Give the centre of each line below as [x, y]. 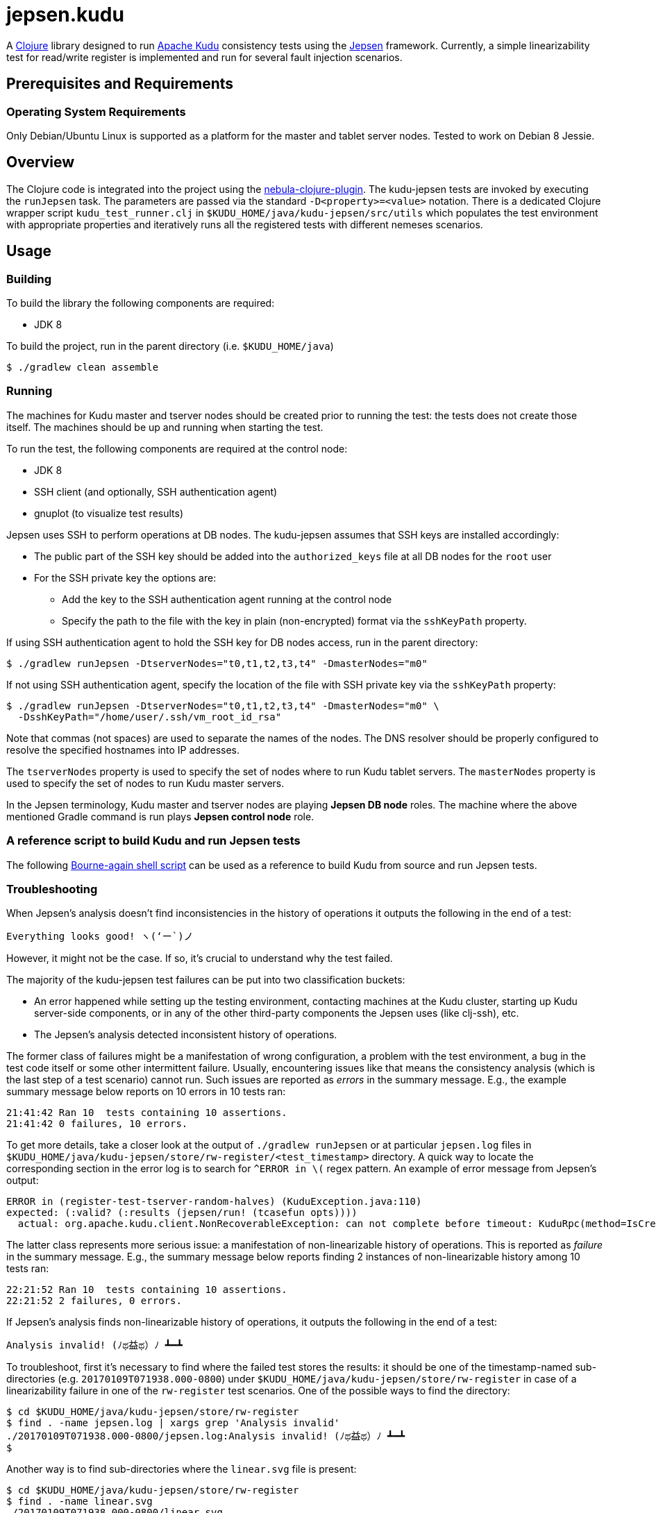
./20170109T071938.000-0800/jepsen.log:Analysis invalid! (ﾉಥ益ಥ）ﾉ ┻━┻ [206, 1436]
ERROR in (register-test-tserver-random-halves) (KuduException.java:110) [214, 1202]
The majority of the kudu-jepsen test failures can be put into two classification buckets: [206, 980]
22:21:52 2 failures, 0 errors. [94, 1301]
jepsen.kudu [65, 15]
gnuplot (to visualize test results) [109, 513]
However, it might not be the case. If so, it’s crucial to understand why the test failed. [200, 958]
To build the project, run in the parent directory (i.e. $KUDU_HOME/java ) [170, 346]
